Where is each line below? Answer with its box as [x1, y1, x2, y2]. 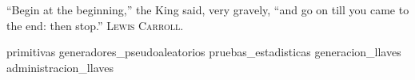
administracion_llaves [6, 59, 114, 75]
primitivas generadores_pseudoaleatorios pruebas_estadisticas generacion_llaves [6, 44, 401, 60]
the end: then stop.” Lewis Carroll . [6, 17, 184, 33]
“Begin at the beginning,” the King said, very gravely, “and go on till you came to [6, 2, 409, 17]
